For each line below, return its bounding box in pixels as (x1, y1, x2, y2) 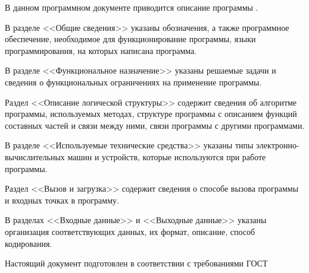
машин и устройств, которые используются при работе (67, 150, 266, 163)
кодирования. (5, 237, 52, 249)
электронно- (256, 139, 299, 151)
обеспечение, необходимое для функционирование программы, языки (5, 33, 256, 45)
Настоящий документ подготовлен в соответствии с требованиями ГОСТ (5, 257, 268, 269)
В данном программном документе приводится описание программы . (5, 1, 258, 13)
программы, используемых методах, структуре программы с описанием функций (5, 107, 297, 120)
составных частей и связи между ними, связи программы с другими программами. (5, 119, 305, 131)
